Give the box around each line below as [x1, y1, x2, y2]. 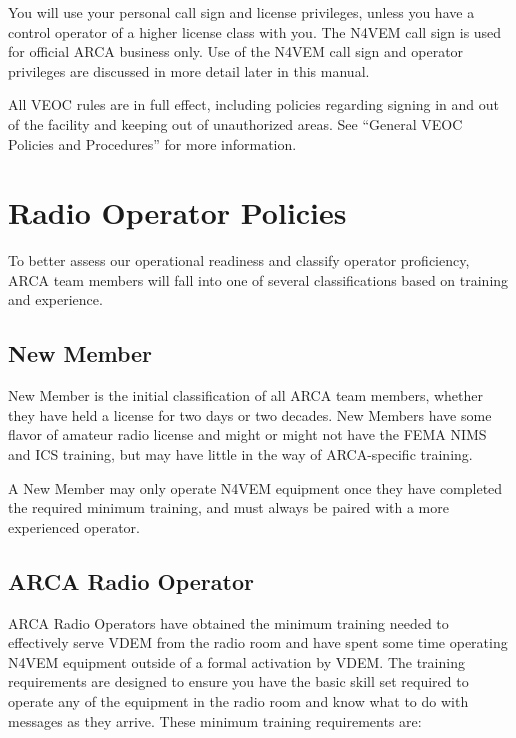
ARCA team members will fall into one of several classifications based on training [8, 269, 509, 290]
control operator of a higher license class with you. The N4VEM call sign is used [8, 21, 502, 42]
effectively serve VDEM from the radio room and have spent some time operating [8, 632, 508, 653]
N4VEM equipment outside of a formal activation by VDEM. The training [8, 651, 465, 672]
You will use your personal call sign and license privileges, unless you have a [8, 2, 475, 22]
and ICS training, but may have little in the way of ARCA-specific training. [8, 444, 473, 465]
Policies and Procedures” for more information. [8, 133, 297, 154]
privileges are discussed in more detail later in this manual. [8, 60, 370, 81]
